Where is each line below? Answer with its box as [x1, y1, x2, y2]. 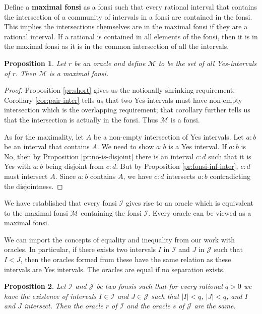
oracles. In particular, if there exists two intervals [4, 244, 156, 255]
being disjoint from [45, 161, 104, 171]
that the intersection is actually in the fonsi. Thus [4, 114, 158, 124]
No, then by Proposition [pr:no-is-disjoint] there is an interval [4, 151, 194, 161]
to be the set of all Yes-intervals [158, 57, 256, 68]
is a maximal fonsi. [49, 68, 109, 78]
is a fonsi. [170, 114, 200, 124]
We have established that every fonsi [4, 198, 117, 208]
